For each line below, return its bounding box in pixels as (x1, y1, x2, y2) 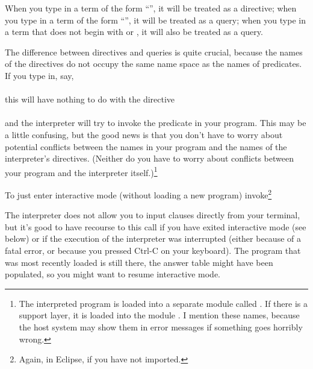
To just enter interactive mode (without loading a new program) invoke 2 (5, 186, 272, 201)
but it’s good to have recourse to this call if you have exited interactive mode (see (5, 220, 306, 233)
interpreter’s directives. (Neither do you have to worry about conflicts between (5, 152, 294, 165)
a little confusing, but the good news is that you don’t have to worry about (5, 128, 283, 140)
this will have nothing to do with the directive (5, 93, 175, 106)
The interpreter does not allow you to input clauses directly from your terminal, (5, 209, 300, 221)
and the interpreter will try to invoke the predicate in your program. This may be (5, 116, 306, 129)
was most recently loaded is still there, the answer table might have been (5, 256, 273, 268)
